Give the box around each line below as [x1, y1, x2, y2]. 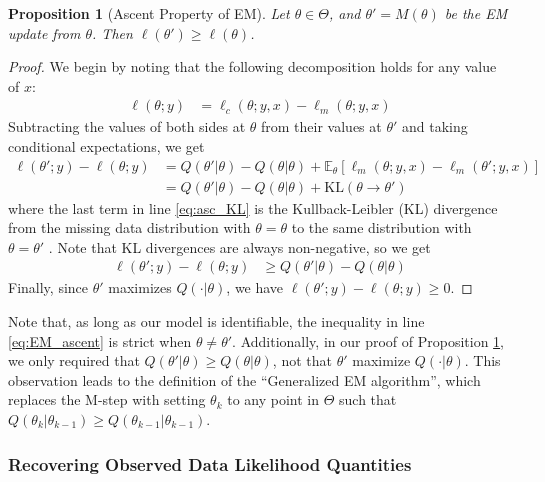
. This [464, 350, 501, 371]
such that [339, 389, 397, 410]
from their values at [261, 116, 382, 137]
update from [8, 22, 81, 43]
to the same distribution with [291, 217, 472, 238]
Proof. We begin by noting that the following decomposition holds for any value [8, 56, 497, 77]
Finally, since [8, 277, 89, 298]
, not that [272, 350, 332, 371]
